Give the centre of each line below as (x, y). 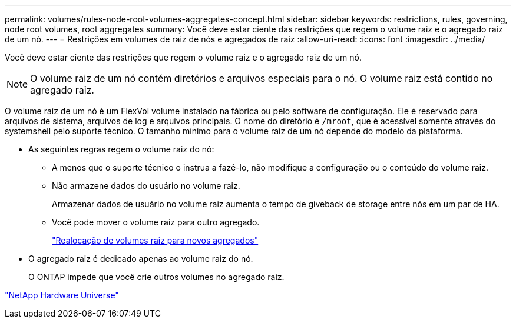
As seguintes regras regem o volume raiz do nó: (121, 149)
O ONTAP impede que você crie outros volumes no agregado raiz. (156, 277)
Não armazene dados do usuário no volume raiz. (146, 186)
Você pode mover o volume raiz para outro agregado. (156, 222)
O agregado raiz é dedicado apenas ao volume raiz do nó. (141, 259)
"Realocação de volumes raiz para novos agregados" (155, 240)
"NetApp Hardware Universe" (62, 295)
